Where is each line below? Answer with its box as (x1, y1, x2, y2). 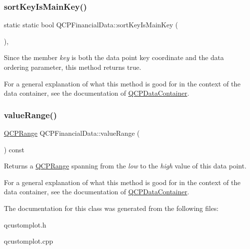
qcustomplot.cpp (4, 236, 53, 246)
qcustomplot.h (4, 219, 46, 229)
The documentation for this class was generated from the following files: (4, 203, 219, 213)
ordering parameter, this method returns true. (4, 62, 141, 72)
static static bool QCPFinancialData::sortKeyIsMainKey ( (4, 20, 178, 30)
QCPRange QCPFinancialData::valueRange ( (4, 128, 140, 138)
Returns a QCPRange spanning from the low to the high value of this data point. (4, 161, 247, 171)
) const (4, 144, 25, 154)
